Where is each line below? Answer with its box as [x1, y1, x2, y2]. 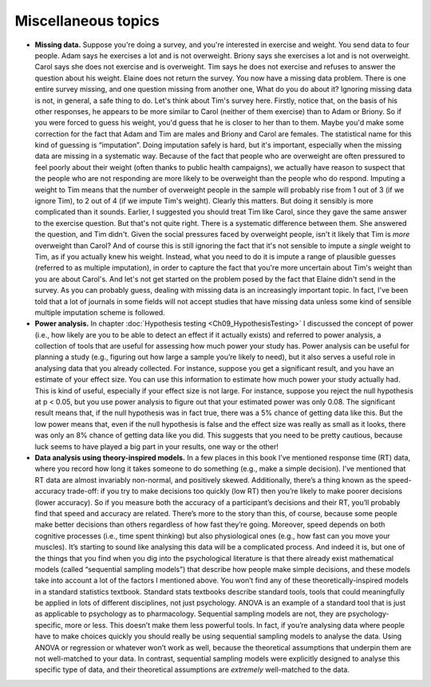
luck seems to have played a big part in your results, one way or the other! [34, 441, 279, 451]
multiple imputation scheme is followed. [34, 307, 165, 317]
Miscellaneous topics [14, 12, 160, 30]
